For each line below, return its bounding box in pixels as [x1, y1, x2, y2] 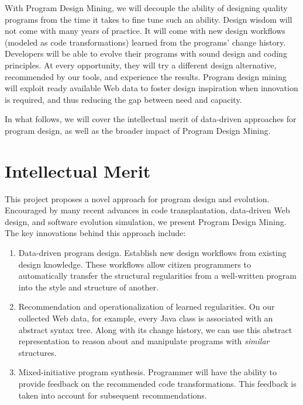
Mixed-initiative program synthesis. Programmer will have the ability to [18, 366, 277, 378]
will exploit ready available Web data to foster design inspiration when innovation [5, 82, 298, 94]
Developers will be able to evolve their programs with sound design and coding [5, 47, 287, 60]
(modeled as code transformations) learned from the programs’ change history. [5, 36, 286, 48]
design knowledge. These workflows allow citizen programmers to [18, 258, 251, 270]
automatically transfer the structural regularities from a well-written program [18, 269, 297, 282]
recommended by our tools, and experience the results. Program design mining [5, 70, 287, 82]
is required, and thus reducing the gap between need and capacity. [5, 93, 242, 105]
